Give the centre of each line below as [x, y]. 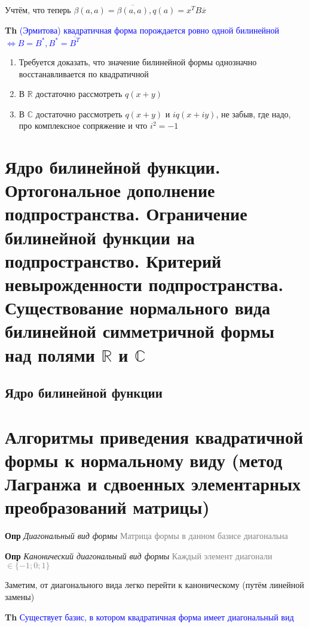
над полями [50, 354]
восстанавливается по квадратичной [84, 73]
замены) [20, 596]
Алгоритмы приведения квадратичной [154, 436]
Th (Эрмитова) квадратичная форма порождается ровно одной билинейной [142, 30]
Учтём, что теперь [38, 10]
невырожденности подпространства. [144, 284]
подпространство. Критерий [113, 260]
